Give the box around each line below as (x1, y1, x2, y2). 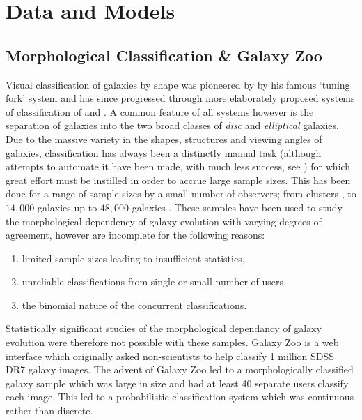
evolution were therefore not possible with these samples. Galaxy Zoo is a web (6, 335, 339, 350)
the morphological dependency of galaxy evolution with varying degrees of (6, 213, 322, 228)
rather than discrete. (6, 403, 93, 418)
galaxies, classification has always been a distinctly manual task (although (6, 145, 322, 160)
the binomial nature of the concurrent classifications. (22, 297, 247, 312)
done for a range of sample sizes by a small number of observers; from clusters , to (6, 186, 356, 201)
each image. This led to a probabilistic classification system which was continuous (6, 389, 354, 404)
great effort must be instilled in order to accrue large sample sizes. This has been (6, 172, 351, 187)
